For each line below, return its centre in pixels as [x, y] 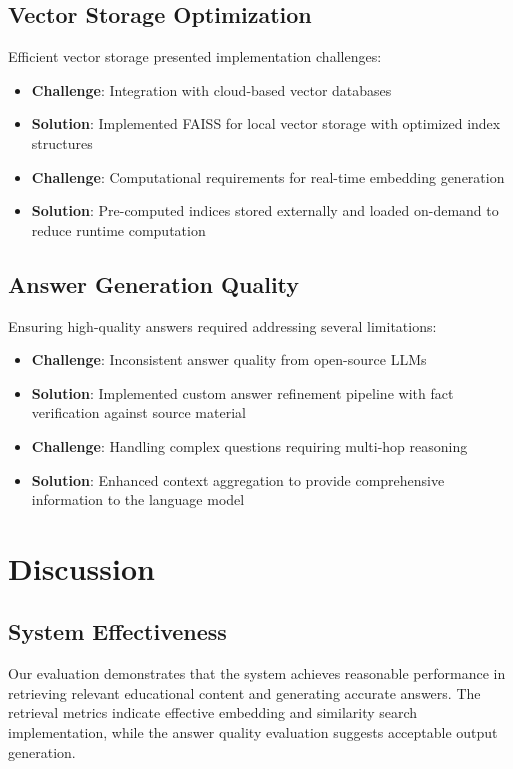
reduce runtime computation [118, 229]
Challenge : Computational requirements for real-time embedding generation [268, 176]
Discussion [81, 567]
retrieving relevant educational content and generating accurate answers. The [244, 692]
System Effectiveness [117, 631]
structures [62, 142]
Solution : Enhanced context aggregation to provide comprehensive [238, 479]
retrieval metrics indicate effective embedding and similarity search [213, 712]
